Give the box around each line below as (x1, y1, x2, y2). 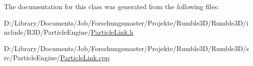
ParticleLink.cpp (60, 53, 110, 63)
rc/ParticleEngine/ (4, 53, 61, 63)
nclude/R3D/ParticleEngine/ (4, 27, 91, 37)
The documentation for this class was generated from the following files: (4, 1, 219, 11)
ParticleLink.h (91, 27, 133, 37)
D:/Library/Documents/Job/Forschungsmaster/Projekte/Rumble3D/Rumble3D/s (4, 43, 249, 53)
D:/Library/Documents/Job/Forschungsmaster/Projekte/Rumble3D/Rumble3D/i (4, 17, 249, 27)
